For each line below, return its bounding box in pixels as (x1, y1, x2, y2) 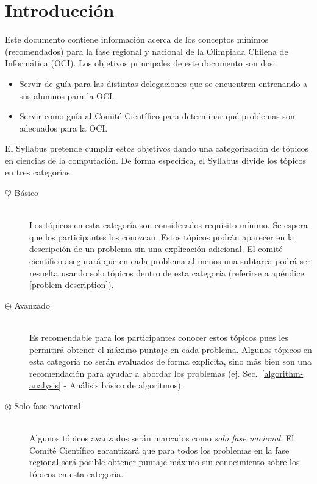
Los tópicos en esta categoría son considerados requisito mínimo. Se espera (29, 219, 308, 231)
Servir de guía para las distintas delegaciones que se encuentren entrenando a (19, 77, 308, 89)
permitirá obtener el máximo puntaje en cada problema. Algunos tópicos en (29, 343, 312, 356)
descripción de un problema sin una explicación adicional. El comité (29, 242, 283, 255)
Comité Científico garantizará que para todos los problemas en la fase (29, 443, 290, 456)
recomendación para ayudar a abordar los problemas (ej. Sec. (29, 367, 258, 379)
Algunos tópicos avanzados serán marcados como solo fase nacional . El (29, 432, 294, 444)
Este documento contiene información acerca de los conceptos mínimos (5, 33, 269, 46)
